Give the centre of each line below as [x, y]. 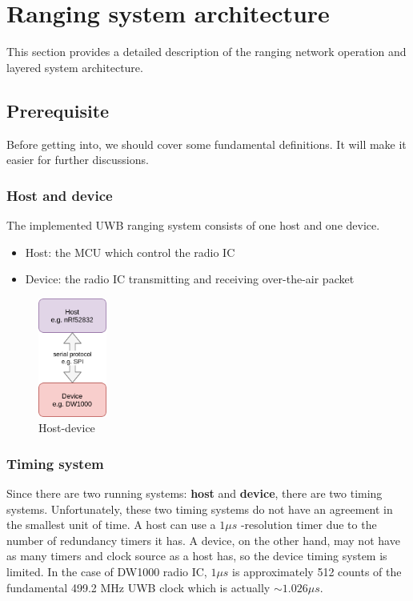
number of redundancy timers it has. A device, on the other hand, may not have [203, 540]
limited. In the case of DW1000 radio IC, [107, 571]
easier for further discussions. [78, 160]
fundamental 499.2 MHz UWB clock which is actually [138, 587]
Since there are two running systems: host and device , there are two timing [194, 493]
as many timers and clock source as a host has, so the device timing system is [197, 556]
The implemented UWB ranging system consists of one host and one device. [193, 224]
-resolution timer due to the [309, 525]
